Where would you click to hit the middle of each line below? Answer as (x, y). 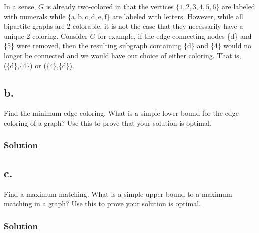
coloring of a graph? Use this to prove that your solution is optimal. (108, 122)
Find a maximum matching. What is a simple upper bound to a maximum (118, 193)
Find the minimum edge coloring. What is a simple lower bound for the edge (121, 113)
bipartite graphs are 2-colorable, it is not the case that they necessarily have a (124, 26)
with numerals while (35, 16)
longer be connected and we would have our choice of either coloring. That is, (123, 55)
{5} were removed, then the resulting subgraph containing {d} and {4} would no (128, 46)
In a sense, (20, 6)
